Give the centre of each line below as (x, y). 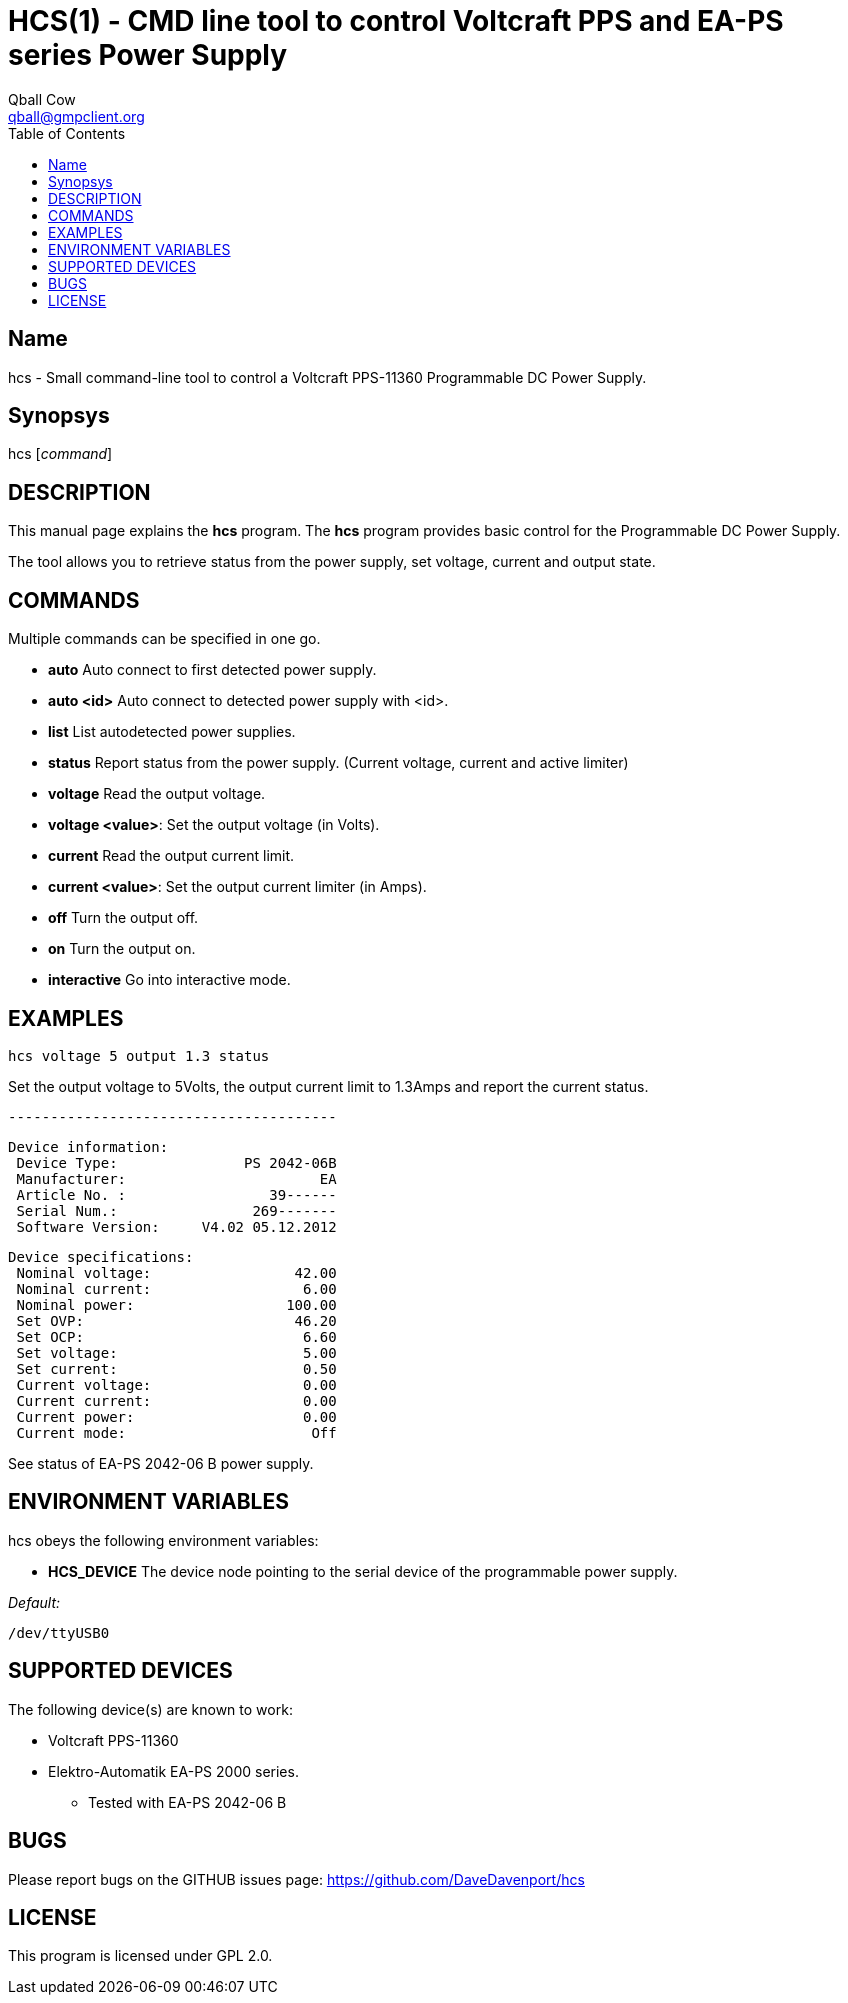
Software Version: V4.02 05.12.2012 (176, 1226)
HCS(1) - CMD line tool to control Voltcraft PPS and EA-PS (396, 21)
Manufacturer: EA (176, 1178)
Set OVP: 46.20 (176, 1320)
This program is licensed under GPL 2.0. (140, 1956)
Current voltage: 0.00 (176, 1384)
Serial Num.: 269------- (176, 1210)
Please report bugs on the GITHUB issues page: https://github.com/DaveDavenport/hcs (296, 1879)
